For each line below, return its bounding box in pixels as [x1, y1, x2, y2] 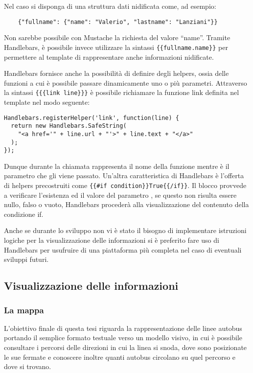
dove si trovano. [4, 361, 51, 372]
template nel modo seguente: [4, 96, 90, 107]
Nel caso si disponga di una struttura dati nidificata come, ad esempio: [4, 1, 216, 11]
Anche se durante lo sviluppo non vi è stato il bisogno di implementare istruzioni [4, 225, 247, 235]
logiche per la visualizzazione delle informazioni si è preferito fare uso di [4, 235, 219, 245]
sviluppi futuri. [4, 254, 49, 264]
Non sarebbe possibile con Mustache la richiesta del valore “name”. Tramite [4, 32, 230, 43]
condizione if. [4, 209, 44, 219]
